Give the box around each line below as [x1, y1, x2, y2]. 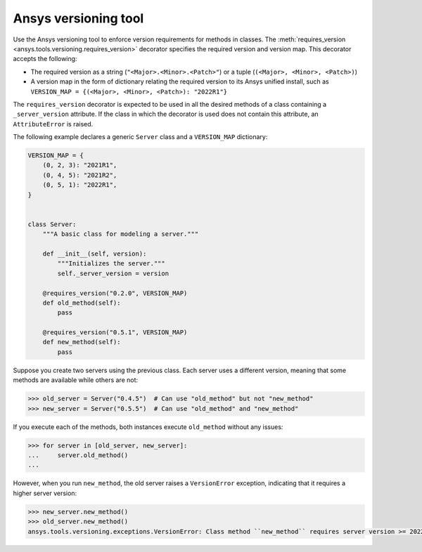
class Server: [27, 220, 77, 228]
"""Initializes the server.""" [57, 260, 165, 268]
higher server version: [13, 489, 77, 497]
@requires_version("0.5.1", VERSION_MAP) [42, 329, 188, 336]
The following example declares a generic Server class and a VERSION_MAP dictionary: [13, 133, 268, 141]
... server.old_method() [27, 451, 129, 459]
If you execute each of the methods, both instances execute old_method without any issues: [13, 422, 283, 431]
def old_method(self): [42, 298, 121, 307]
